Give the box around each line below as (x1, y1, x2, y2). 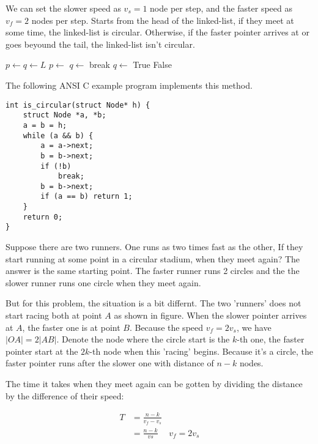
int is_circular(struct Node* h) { (6, 100, 150, 109)
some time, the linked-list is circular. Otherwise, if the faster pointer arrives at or (6, 26, 309, 39)
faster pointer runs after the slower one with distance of (6, 357, 214, 369)
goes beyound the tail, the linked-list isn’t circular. (6, 37, 195, 50)
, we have (236, 320, 272, 333)
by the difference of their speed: (6, 389, 124, 402)
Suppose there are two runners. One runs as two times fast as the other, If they (6, 240, 303, 253)
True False (133, 58, 172, 71)
